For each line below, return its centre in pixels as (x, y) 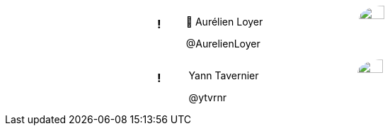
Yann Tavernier (224, 75)
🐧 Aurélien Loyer (224, 22)
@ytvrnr (207, 97)
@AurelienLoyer (223, 44)
